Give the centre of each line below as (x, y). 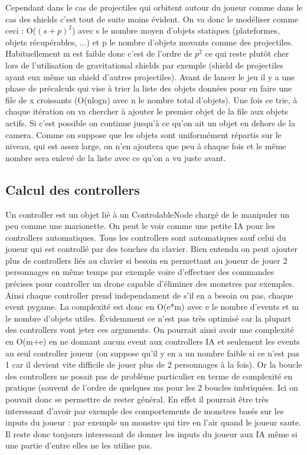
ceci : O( (21, 30)
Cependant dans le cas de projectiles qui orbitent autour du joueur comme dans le (154, 7)
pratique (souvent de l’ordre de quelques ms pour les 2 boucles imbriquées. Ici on (152, 387)
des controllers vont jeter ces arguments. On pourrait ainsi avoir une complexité (150, 330)
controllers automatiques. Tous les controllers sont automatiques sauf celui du (146, 237)
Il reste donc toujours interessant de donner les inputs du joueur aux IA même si (151, 433)
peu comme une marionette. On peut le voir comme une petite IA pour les (140, 226)
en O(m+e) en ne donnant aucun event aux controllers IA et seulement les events (153, 341)
